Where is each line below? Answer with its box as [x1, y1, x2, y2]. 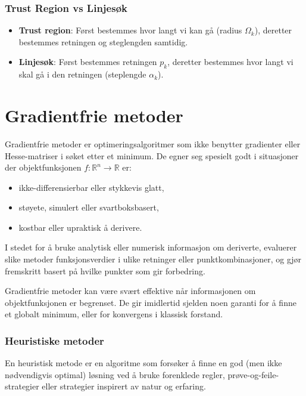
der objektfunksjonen [5, 161, 82, 174]
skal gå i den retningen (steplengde [18, 68, 146, 81]
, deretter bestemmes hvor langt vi [167, 55, 293, 68]
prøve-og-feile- [227, 368, 279, 380]
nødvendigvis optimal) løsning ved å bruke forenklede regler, [5, 368, 225, 380]
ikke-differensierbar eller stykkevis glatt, [18, 181, 164, 193]
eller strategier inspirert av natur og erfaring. [42, 380, 206, 392]
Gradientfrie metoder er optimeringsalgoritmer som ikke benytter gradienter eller [5, 137, 301, 150]
